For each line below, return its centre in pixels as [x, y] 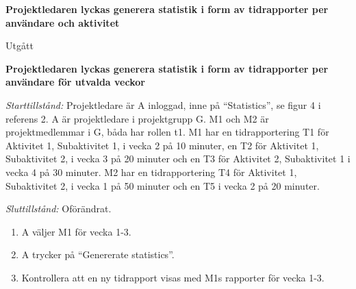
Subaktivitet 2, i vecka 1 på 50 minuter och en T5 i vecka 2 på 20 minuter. [163, 185]
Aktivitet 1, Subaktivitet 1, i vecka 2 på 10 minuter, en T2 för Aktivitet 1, [162, 145]
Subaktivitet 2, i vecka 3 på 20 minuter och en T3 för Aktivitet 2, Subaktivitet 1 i [178, 159]
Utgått [20, 46]
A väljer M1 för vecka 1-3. [76, 231]
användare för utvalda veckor [75, 82]
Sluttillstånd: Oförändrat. [59, 209]
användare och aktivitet [63, 22]
